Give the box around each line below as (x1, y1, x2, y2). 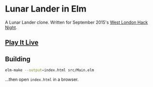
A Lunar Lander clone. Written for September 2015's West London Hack (5, 19, 148, 25)
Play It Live (5, 39, 39, 47)
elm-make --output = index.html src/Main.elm (5, 68, 94, 73)
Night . (5, 24, 17, 30)
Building (5, 55, 31, 63)
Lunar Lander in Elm (5, 3, 87, 14)
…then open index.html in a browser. (5, 76, 79, 83)
